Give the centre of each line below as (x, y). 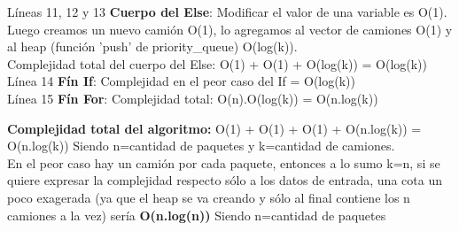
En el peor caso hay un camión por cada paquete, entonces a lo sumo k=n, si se (224, 162)
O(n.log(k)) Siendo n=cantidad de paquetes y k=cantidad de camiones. (201, 146)
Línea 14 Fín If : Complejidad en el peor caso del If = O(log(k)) (181, 81)
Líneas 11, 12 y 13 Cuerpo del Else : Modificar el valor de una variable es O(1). (227, 12)
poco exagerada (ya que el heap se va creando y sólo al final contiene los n (209, 197)
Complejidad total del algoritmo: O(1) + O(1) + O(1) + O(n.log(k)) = (214, 128)
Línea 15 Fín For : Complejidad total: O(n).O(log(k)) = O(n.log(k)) (193, 98)
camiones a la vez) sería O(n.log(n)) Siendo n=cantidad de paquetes (197, 215)
